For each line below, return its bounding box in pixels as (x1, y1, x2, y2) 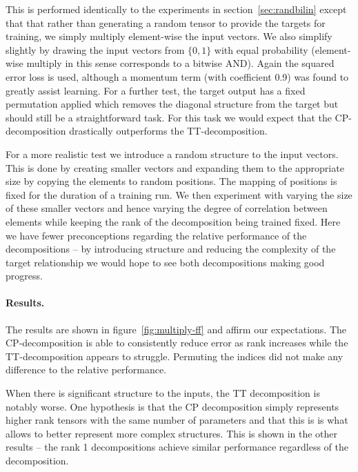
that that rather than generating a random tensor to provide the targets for (6, 15, 326, 30)
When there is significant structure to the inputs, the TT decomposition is (6, 386, 320, 400)
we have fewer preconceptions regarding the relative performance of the (6, 228, 307, 242)
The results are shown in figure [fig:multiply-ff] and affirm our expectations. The (6, 322, 347, 336)
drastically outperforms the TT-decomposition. (69, 124, 268, 138)
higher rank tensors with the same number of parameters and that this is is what (6, 413, 348, 427)
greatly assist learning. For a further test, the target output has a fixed (6, 83, 306, 97)
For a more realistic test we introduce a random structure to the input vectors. (6, 146, 339, 161)
